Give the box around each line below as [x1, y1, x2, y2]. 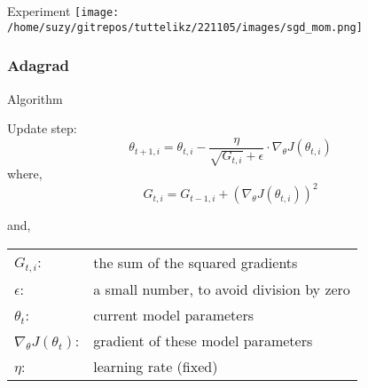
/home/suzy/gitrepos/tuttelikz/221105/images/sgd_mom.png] [7, 20, 363, 34]
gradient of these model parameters [93, 329, 313, 351]
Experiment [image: [7, 2, 120, 20]
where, [7, 164, 43, 183]
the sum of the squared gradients [93, 251, 298, 273]
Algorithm [7, 89, 63, 107]
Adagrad [7, 54, 70, 76]
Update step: [7, 119, 77, 138]
